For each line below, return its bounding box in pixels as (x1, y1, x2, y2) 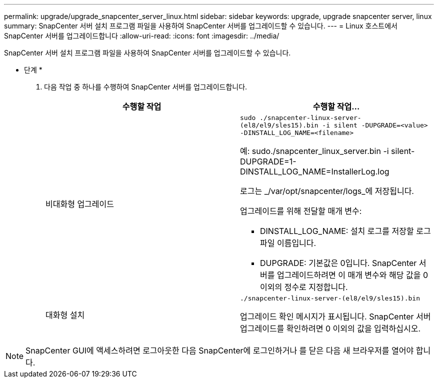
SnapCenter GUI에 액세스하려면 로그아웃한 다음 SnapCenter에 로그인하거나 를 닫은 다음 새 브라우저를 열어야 (25, 345, 414, 355)
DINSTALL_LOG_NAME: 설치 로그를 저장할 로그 (260, 226, 431, 236)
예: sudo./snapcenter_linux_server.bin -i (240, 146, 389, 156)
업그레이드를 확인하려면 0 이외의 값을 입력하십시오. (240, 323, 421, 333)
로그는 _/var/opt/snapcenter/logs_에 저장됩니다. (240, 186, 414, 196)
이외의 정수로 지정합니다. (260, 282, 348, 292)
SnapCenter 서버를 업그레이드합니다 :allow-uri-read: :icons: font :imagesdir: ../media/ (4, 31, 279, 40)
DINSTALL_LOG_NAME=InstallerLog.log (240, 166, 389, 176)
